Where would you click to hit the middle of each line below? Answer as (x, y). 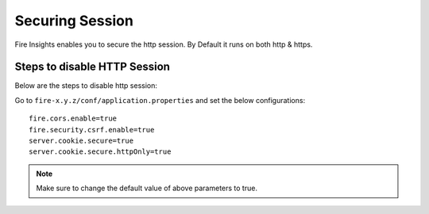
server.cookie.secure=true (81, 141)
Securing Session (74, 21)
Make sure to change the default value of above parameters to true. (147, 188)
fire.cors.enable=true (73, 118)
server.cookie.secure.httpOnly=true (100, 152)
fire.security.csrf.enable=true (92, 130)
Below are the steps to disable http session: (86, 86)
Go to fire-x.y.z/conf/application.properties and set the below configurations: (160, 100)
